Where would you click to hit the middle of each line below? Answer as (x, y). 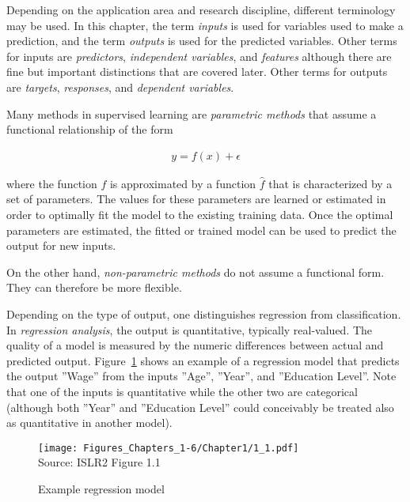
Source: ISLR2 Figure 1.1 (99, 462)
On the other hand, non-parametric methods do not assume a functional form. (196, 272)
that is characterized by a (330, 183)
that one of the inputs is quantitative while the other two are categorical (182, 391)
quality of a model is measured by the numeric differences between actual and (195, 345)
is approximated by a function (183, 183)
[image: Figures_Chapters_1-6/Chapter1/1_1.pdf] (169, 448)
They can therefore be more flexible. (94, 287)
